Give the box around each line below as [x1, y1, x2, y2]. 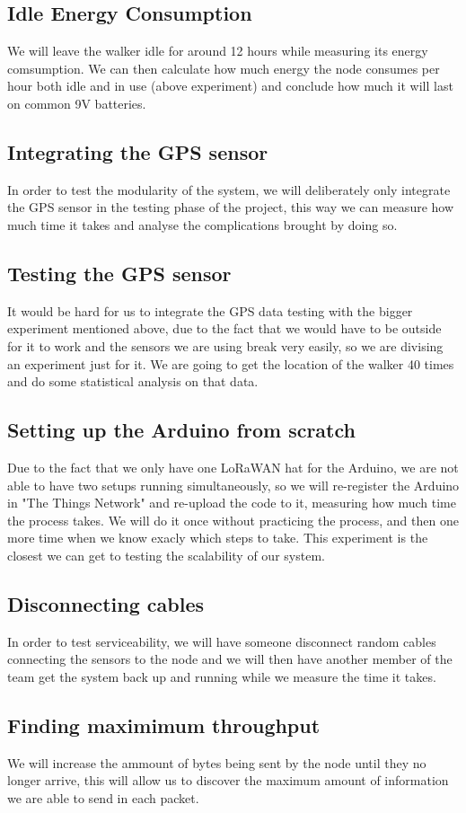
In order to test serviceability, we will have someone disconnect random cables [7, 632, 436, 650]
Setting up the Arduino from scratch [7, 416, 356, 444]
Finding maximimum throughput [7, 711, 321, 738]
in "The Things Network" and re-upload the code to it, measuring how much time [7, 493, 456, 512]
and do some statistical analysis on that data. [7, 372, 259, 391]
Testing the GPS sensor [7, 259, 232, 287]
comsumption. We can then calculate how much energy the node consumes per [7, 58, 440, 77]
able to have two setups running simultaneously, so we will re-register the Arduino [7, 475, 460, 494]
